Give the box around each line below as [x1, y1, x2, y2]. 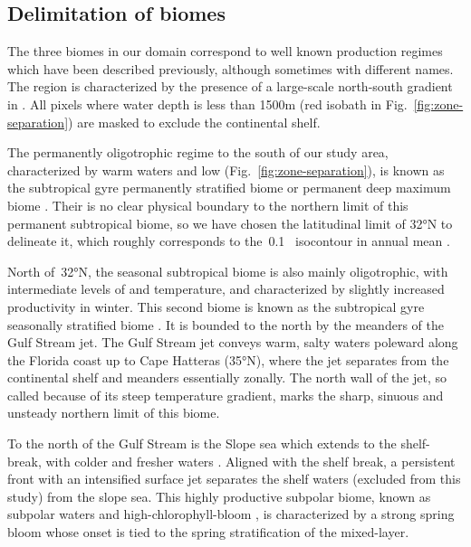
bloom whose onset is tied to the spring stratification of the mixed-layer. [7, 523, 409, 542]
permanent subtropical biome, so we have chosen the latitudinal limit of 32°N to [7, 213, 453, 232]
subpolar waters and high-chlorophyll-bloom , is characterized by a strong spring [7, 505, 455, 523]
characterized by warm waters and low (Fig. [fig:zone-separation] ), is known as [7, 160, 445, 179]
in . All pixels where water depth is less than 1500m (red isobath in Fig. [7, 94, 408, 113]
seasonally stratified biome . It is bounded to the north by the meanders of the [7, 315, 444, 334]
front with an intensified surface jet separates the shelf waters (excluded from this [7, 469, 461, 488]
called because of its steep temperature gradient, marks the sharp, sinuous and [7, 385, 444, 404]
